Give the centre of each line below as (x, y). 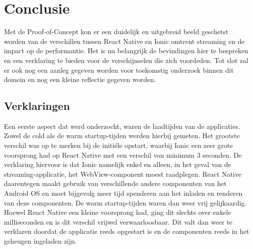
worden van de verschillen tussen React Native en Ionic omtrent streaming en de (124, 41)
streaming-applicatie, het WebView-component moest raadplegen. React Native (123, 174)
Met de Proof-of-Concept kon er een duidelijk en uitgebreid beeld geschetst (116, 31)
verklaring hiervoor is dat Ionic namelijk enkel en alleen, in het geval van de (117, 164)
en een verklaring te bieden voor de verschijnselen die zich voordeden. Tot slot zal (126, 60)
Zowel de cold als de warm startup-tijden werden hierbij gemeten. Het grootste (122, 135)
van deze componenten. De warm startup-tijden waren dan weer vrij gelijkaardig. (125, 202)
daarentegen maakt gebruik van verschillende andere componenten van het (116, 183)
